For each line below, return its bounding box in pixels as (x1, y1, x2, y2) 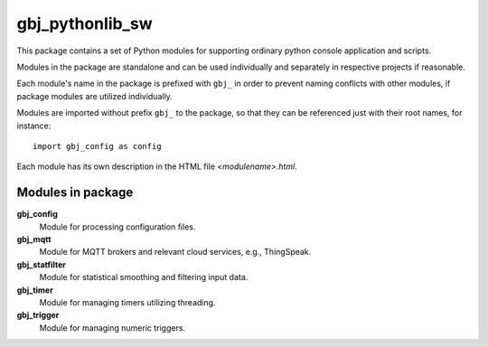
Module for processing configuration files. (39, 221, 196, 232)
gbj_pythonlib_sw (16, 14, 153, 33)
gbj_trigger (16, 310, 60, 321)
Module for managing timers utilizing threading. (39, 296, 216, 307)
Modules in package (16, 185, 134, 201)
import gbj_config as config (33, 141, 162, 151)
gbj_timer (16, 285, 53, 295)
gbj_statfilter (16, 258, 67, 270)
